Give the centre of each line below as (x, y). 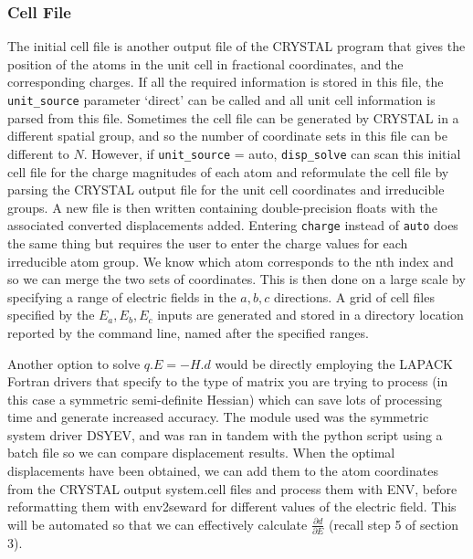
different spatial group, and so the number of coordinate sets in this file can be (227, 136)
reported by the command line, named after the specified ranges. (188, 332)
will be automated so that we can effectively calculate (158, 524)
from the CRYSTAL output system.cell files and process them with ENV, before (232, 488)
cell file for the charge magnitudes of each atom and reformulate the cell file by (228, 171)
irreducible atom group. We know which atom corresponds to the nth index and (231, 261)
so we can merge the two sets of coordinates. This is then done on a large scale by (236, 279)
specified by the (51, 315)
